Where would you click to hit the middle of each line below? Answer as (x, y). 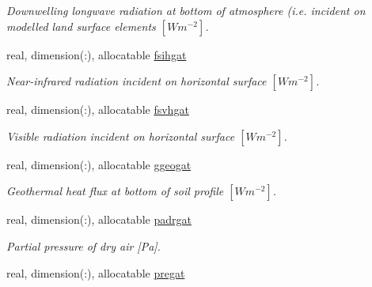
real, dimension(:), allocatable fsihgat (97, 54)
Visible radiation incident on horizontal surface (121, 136)
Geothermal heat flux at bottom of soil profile (115, 191)
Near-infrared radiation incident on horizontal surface (137, 81)
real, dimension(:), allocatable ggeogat (99, 164)
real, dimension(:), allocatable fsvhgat (98, 110)
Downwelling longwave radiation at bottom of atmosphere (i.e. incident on (186, 10)
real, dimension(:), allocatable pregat (96, 272)
